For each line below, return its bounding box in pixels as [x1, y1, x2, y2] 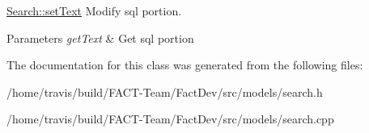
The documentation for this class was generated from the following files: [6, 56, 363, 73]
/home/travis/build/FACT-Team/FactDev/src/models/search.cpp [6, 110, 334, 127]
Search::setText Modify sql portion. [6, 2, 182, 19]
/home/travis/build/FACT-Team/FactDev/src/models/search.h [6, 83, 323, 100]
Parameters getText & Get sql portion [6, 29, 194, 46]
